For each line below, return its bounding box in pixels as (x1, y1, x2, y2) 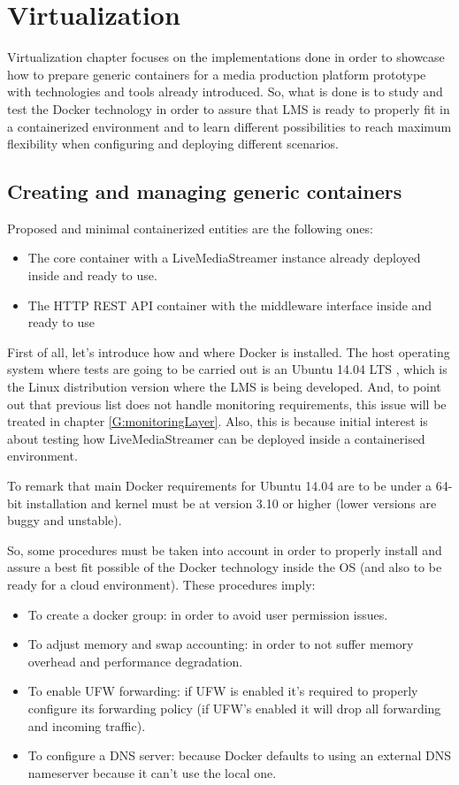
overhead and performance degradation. (27, 652, 243, 670)
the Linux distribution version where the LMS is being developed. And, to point (7, 377, 441, 396)
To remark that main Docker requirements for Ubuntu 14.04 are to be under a (7, 476, 432, 495)
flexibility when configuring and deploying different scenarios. (7, 134, 339, 153)
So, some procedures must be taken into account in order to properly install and (7, 540, 442, 559)
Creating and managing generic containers (7, 178, 402, 205)
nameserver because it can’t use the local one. (27, 763, 277, 781)
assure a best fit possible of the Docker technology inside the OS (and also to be (7, 558, 442, 576)
